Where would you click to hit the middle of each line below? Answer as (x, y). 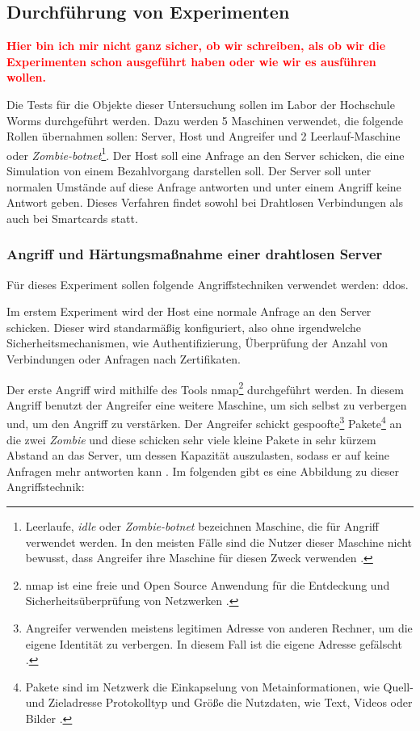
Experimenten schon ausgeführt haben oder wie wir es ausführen (191, 61)
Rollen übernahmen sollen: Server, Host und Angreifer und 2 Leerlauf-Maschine (204, 136)
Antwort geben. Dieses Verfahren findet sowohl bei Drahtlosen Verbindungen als (205, 202)
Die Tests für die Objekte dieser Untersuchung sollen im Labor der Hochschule (201, 104)
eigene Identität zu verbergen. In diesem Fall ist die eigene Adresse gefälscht (214, 643)
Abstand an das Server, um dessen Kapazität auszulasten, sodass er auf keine (198, 455)
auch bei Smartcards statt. (72, 218)
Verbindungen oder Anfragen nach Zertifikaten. (124, 358)
